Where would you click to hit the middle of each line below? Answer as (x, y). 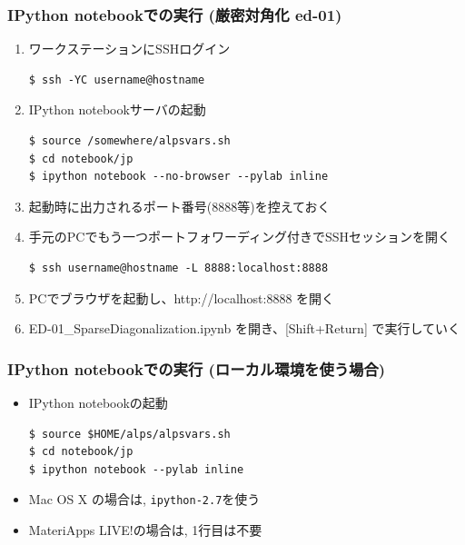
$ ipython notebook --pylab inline (136, 469)
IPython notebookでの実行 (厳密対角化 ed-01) (175, 14)
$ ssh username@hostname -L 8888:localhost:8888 (178, 268)
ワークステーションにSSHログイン (129, 49)
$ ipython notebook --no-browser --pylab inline (178, 177)
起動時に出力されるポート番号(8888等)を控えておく (179, 206)
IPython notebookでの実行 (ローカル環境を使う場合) (197, 368)
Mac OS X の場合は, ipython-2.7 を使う (144, 499)
